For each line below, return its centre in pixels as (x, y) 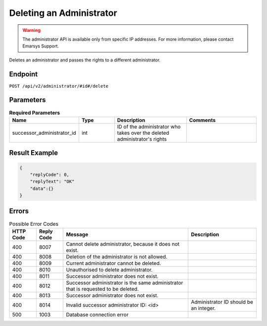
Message (77, 234)
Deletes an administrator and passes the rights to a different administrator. (85, 60)
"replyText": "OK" (52, 182)
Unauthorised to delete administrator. (109, 270)
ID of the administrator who (149, 126)
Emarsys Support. (41, 46)
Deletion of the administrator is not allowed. (117, 257)
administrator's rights (142, 139)
